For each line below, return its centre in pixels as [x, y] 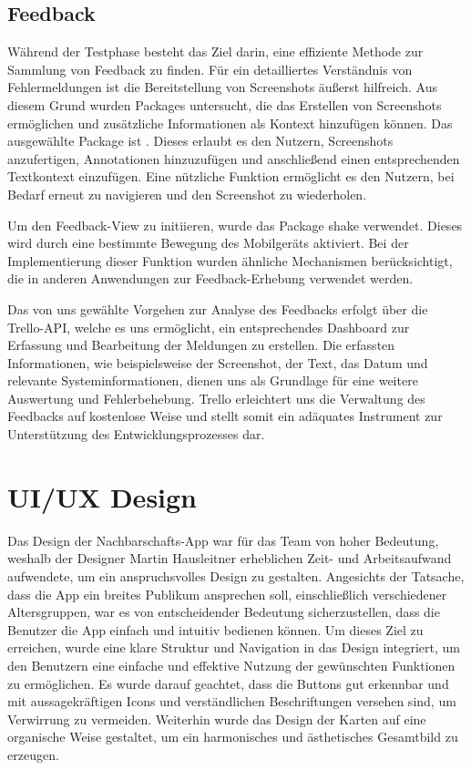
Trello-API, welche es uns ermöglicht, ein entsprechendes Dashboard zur [209, 327]
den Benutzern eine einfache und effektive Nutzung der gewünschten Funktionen [231, 665]
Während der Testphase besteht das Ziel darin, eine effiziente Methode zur [215, 51]
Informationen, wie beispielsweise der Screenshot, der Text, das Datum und [218, 362]
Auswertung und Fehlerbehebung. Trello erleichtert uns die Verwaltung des [216, 398]
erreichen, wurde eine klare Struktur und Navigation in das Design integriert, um [234, 647]
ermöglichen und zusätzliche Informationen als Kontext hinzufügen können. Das [230, 123]
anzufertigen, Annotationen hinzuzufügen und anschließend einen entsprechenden [234, 158]
